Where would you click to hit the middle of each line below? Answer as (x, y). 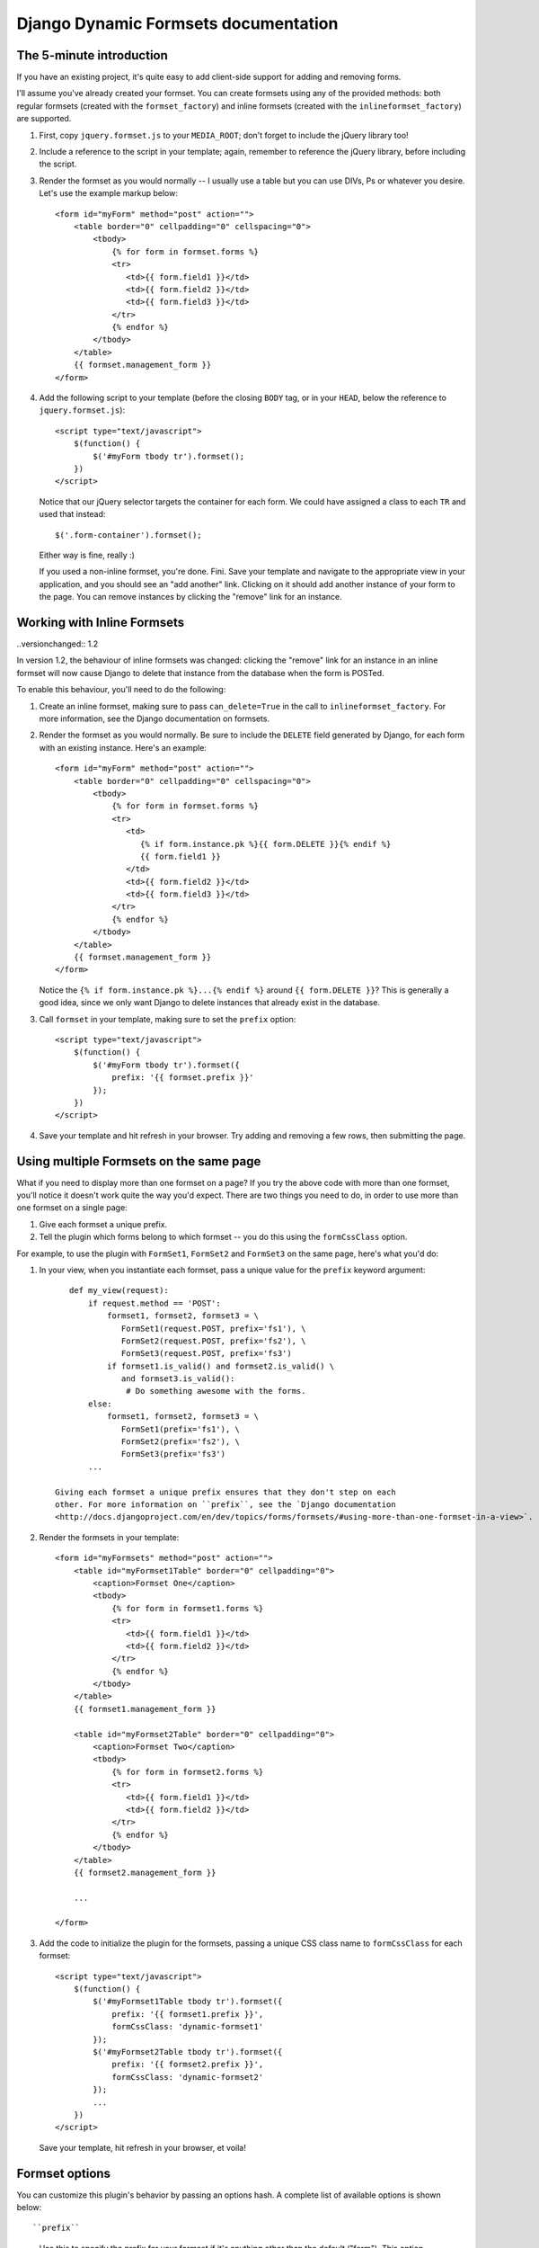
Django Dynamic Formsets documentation (177, 23)
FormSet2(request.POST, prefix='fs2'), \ (214, 1341)
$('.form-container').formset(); (128, 535)
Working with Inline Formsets (100, 622)
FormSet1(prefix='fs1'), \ (181, 1429)
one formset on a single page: (72, 1208)
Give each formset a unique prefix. (103, 1224)
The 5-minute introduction (92, 55)
